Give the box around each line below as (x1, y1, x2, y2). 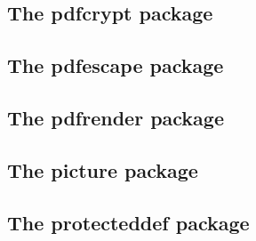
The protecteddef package (7, 208, 250, 236)
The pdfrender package (7, 103, 225, 131)
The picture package (7, 156, 198, 183)
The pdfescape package (7, 52, 224, 79)
